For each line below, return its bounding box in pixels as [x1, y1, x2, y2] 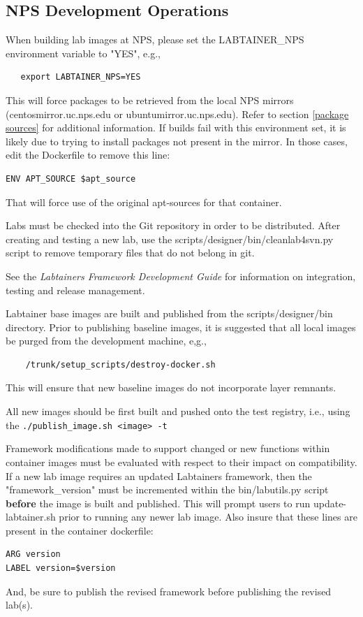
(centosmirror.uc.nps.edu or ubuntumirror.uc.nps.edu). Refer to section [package [6, 106, 349, 121]
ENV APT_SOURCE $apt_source [6, 173, 136, 184]
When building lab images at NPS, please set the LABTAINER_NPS [6, 32, 304, 47]
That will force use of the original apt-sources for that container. [6, 194, 282, 209]
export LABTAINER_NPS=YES [20, 72, 141, 82]
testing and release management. [6, 282, 145, 297]
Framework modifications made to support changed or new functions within [6, 441, 330, 456]
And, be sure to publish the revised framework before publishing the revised [6, 583, 332, 598]
